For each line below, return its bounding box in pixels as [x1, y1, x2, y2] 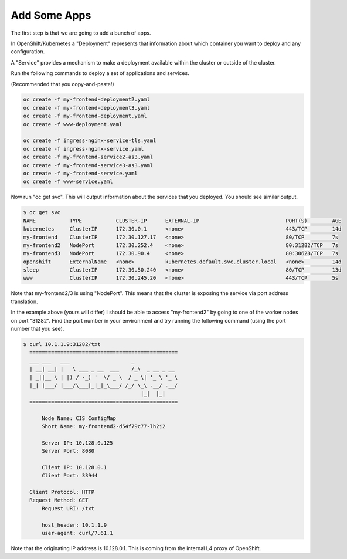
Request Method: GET [29, 497, 89, 504]
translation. [11, 298, 38, 305]
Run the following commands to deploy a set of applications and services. [11, 70, 190, 77]
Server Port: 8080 [42, 448, 95, 455]
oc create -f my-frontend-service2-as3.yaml [23, 154, 154, 161]
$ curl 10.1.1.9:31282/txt [23, 341, 101, 348]
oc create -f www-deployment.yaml [23, 121, 123, 127]
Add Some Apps [11, 9, 91, 22]
